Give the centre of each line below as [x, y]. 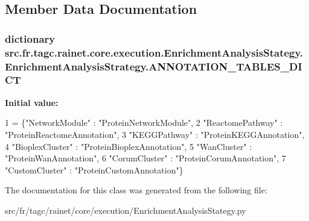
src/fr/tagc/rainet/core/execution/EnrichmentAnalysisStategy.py [126, 210]
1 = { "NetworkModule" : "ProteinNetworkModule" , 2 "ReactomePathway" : [144, 123]
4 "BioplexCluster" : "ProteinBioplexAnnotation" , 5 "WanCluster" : [129, 146]
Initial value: [32, 102]
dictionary [30, 38]
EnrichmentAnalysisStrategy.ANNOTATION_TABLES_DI [154, 66]
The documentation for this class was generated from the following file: [136, 190]
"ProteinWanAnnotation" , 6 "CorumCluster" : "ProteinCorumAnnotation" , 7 [145, 158]
